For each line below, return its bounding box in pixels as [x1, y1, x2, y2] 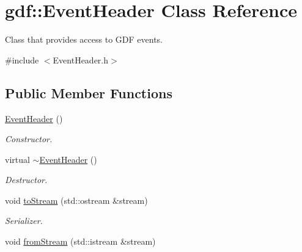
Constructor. [5, 132, 53, 145]
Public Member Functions [5, 83, 172, 102]
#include [5, 53, 39, 66]
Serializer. [5, 214, 43, 227]
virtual [5, 153, 30, 165]
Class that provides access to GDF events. [5, 33, 163, 46]
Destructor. [5, 173, 48, 186]
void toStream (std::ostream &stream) [5, 193, 148, 206]
